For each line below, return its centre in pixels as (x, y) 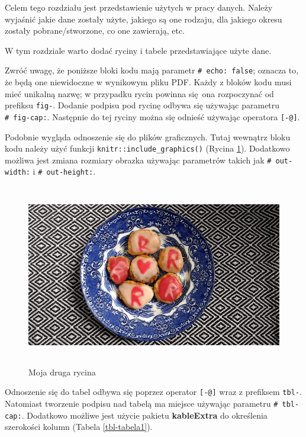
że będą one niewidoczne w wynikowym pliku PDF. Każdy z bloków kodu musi (148, 82)
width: (17, 173)
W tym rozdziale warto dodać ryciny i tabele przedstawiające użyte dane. (138, 50)
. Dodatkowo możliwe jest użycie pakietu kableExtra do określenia (144, 415)
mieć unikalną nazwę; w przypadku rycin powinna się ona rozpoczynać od (139, 93)
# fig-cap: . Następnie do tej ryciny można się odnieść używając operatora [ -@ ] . (152, 116)
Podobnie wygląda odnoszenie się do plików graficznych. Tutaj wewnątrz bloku (148, 136)
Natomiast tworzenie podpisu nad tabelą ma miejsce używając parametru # (141, 403)
